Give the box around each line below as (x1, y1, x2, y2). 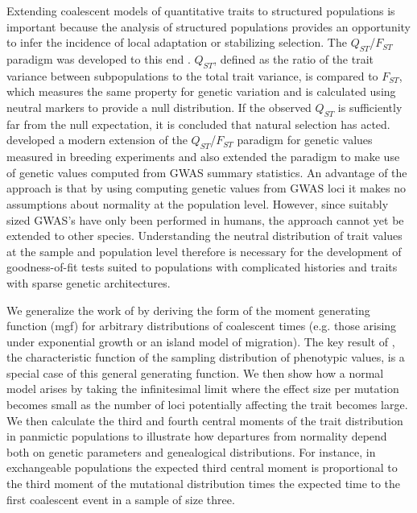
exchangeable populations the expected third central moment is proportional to (6, 459, 398, 476)
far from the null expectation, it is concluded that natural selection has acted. (6, 115, 390, 132)
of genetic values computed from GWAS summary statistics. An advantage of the (6, 163, 407, 180)
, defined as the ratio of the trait (213, 50, 374, 67)
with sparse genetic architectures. (6, 274, 171, 291)
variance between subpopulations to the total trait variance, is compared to (6, 67, 378, 84)
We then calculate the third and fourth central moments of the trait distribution (6, 412, 403, 428)
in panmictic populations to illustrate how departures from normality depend (6, 428, 387, 445)
